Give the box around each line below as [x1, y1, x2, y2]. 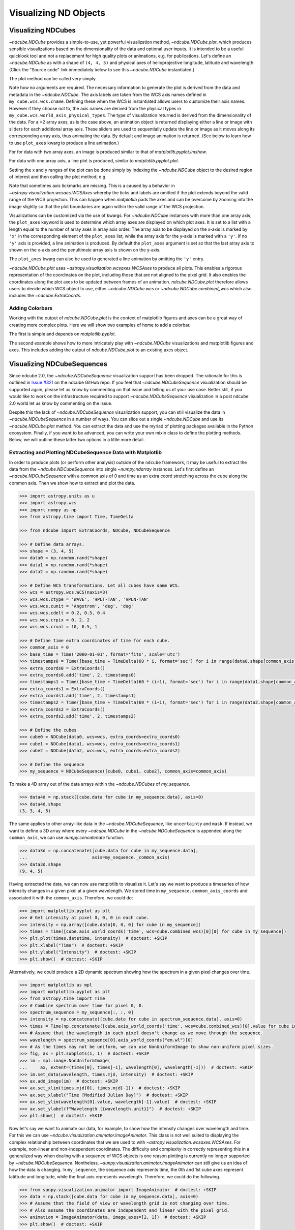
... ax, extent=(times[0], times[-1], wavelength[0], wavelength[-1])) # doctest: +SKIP [19, 1065, 253, 1070]
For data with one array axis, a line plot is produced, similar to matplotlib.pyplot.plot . [9, 158, 179, 164]
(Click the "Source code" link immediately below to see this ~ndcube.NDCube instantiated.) [9, 66, 195, 72]
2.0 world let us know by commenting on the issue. [9, 400, 113, 406]
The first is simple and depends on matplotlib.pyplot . [9, 331, 116, 337]
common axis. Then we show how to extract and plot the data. [9, 480, 136, 486]
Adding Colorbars [9, 305, 53, 312]
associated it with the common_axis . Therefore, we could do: [9, 894, 133, 900]
